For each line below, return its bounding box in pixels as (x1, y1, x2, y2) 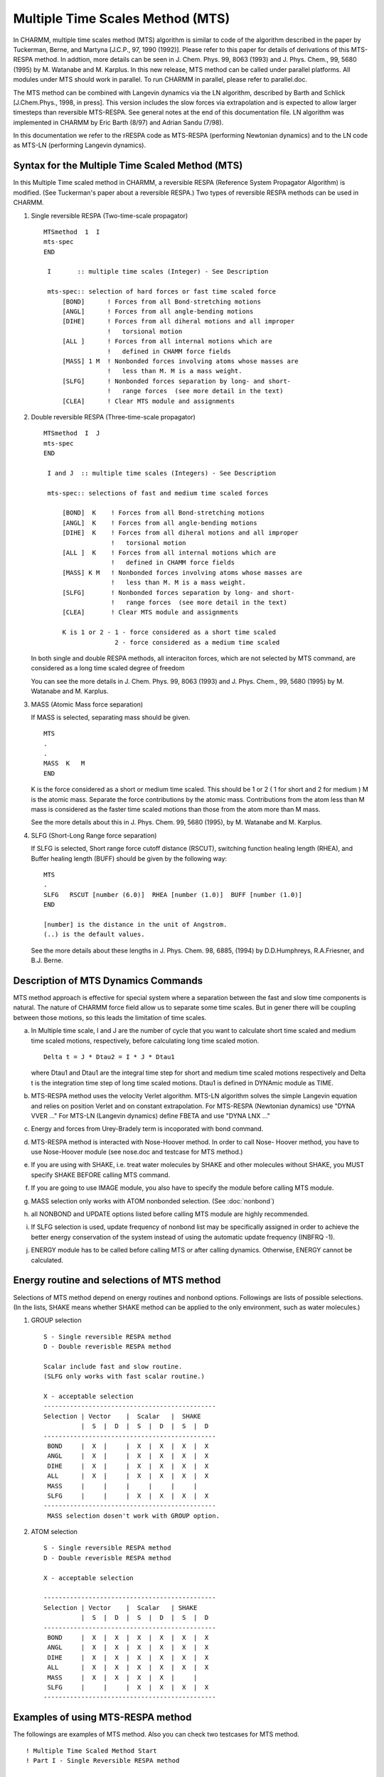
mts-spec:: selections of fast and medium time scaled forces (47, 489, 269, 497)
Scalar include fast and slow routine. (43, 1362, 183, 1370)
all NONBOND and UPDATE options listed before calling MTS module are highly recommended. (31, 1210, 309, 1218)
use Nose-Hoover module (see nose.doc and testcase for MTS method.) (31, 1148, 243, 1156)
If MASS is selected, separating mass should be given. (31, 713, 191, 721)
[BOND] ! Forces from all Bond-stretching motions (62, 297, 261, 306)
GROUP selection (31, 1316, 82, 1325)
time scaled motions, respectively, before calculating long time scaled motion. (31, 1036, 260, 1045)
